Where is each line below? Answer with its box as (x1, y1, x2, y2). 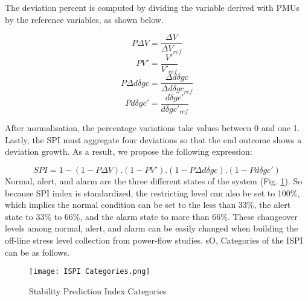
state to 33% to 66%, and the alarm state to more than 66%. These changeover (5, 210, 298, 222)
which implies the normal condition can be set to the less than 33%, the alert (5, 198, 291, 211)
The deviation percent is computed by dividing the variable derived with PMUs (5, 1, 300, 13)
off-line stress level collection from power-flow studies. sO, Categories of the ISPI (5, 234, 303, 246)
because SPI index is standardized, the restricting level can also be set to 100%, (5, 186, 300, 199)
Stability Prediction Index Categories (29, 284, 167, 297)
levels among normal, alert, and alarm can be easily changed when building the (5, 222, 298, 235)
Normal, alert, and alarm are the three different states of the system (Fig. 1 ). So (5, 175, 303, 187)
